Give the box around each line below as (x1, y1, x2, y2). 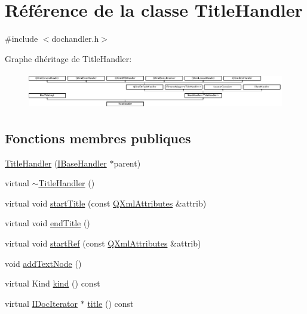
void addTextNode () (5, 257, 82, 269)
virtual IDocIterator (5, 297, 78, 309)
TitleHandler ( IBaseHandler (5, 156, 107, 169)
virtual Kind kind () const (5, 277, 100, 290)
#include (5, 32, 38, 45)
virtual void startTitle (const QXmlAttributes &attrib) (5, 196, 207, 209)
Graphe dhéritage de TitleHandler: (5, 52, 132, 64)
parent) (113, 156, 141, 169)
